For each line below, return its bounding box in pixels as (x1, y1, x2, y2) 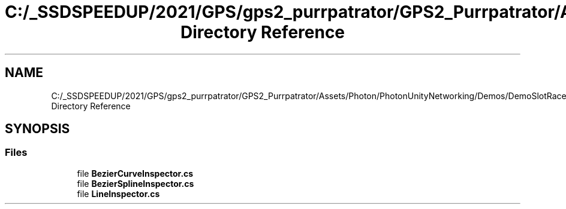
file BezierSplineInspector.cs (77, 178, 194, 189)
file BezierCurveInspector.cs (77, 168, 194, 179)
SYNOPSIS (5, 121, 70, 137)
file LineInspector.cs (77, 188, 160, 199)
